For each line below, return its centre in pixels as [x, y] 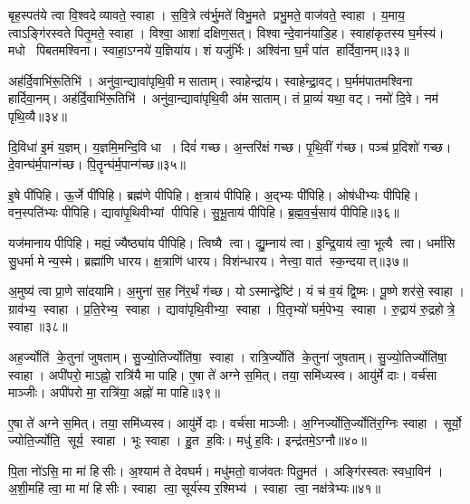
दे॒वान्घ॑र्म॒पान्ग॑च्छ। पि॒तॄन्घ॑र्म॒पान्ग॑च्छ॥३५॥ [97, 164]
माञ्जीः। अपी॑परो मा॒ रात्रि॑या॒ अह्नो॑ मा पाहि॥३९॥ [115, 392]
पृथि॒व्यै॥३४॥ [38, 115]
